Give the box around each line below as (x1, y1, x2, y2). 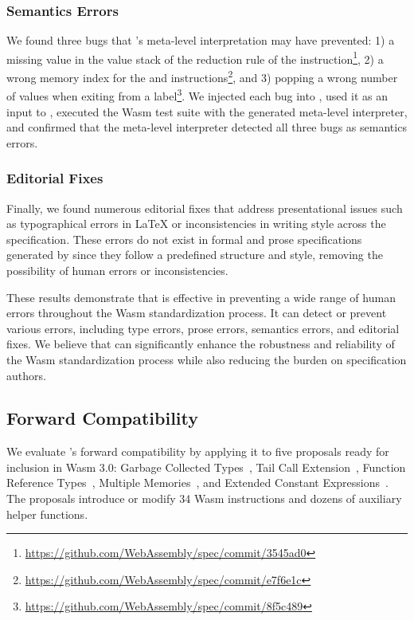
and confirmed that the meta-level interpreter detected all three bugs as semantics (6, 119, 407, 135)
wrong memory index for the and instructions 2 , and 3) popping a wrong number (6, 67, 398, 85)
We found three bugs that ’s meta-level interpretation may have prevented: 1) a (6, 32, 395, 49)
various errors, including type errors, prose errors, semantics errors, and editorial (6, 320, 400, 336)
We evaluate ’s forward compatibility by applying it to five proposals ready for (6, 443, 389, 460)
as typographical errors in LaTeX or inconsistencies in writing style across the (6, 215, 386, 232)
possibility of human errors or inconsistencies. (6, 261, 228, 278)
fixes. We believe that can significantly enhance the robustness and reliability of (6, 336, 395, 352)
